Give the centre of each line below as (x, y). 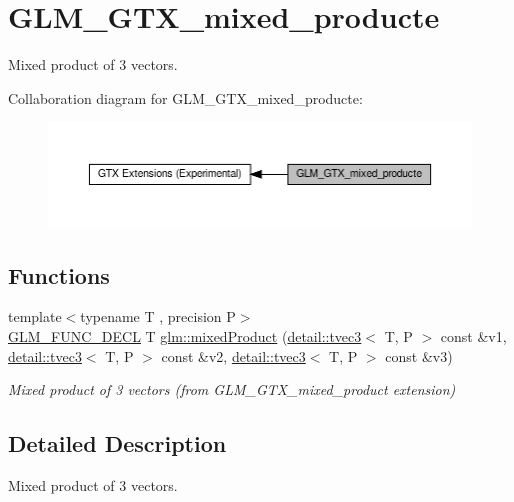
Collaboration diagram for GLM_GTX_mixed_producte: (185, 97)
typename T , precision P (158, 316)
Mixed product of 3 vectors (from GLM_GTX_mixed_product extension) (232, 389)
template (35, 316)
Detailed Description (117, 443)
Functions (59, 274)
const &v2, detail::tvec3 (233, 355)
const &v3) (419, 355)
